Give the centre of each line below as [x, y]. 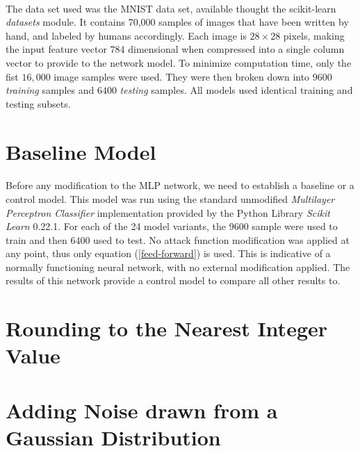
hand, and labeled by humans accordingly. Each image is [126, 35]
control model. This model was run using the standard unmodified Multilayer [170, 198]
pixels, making [314, 35]
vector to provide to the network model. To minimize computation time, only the [179, 62]
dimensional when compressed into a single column [236, 49]
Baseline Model [81, 151]
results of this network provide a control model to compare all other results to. [173, 280]
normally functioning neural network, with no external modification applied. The [178, 266]
